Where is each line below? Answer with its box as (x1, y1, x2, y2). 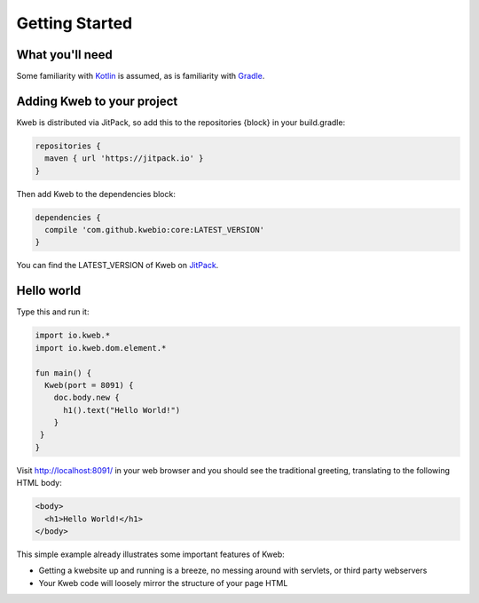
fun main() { (35, 368, 92, 377)
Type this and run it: (16, 306, 90, 317)
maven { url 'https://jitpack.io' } (44, 154, 204, 163)
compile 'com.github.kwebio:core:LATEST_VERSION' (44, 225, 265, 235)
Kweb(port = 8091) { (44, 380, 134, 390)
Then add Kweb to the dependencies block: (16, 188, 177, 199)
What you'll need (16, 47, 113, 62)
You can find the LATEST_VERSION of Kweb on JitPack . (16, 260, 219, 271)
